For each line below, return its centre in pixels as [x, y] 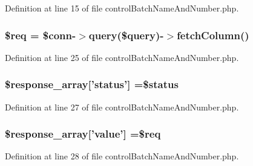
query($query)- [126, 35]
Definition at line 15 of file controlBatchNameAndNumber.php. [122, 8]
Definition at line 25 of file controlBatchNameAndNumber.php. [122, 57]
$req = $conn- [41, 35]
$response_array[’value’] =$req [83, 134]
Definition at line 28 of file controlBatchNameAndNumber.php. [122, 156]
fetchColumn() [213, 35]
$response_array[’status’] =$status [92, 84]
